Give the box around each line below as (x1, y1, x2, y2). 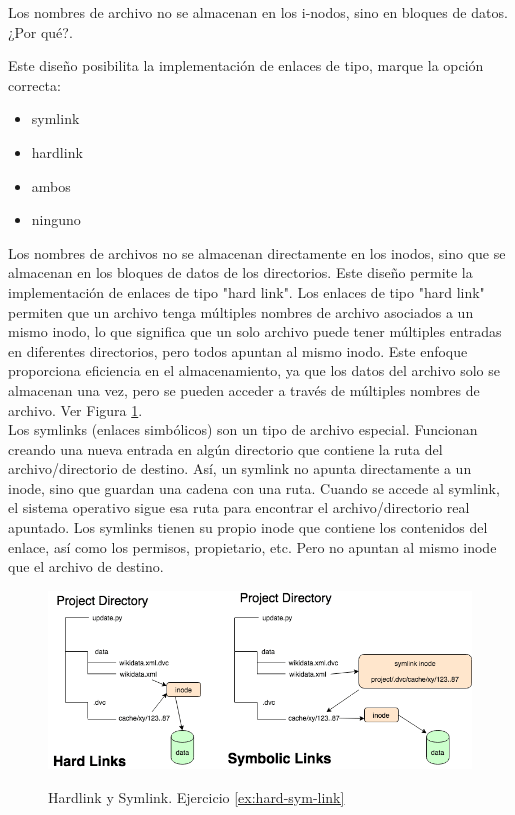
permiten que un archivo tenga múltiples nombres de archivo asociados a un (8, 301, 474, 322)
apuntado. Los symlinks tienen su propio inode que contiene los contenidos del (8, 517, 488, 538)
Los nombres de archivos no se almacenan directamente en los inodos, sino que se (8, 242, 506, 263)
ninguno (31, 209, 81, 230)
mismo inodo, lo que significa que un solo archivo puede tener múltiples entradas (8, 321, 502, 342)
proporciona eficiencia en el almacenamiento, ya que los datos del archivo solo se (8, 360, 500, 381)
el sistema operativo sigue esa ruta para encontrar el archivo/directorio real (8, 497, 470, 518)
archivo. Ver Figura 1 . (8, 399, 143, 420)
